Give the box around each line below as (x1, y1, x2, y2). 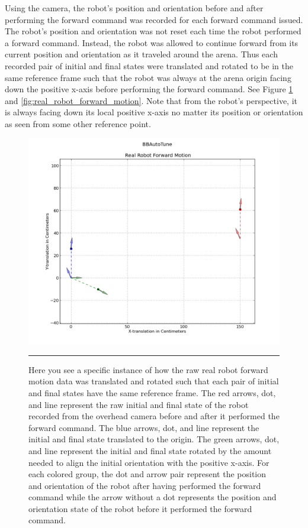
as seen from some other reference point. (5, 117, 151, 129)
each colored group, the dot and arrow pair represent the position (28, 468, 267, 480)
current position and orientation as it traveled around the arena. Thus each (5, 48, 278, 60)
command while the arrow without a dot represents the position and (28, 491, 277, 503)
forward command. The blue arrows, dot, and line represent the (28, 421, 259, 433)
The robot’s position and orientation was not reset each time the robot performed (5, 25, 301, 37)
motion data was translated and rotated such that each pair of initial (28, 375, 279, 387)
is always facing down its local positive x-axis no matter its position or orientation (5, 106, 303, 118)
